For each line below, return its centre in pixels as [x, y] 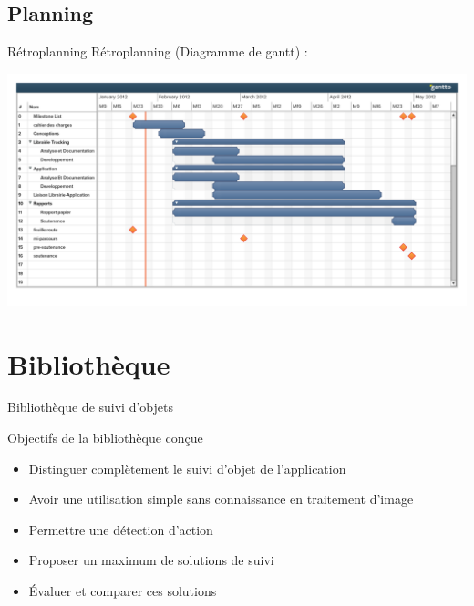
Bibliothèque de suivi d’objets [90, 407]
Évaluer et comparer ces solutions [123, 591]
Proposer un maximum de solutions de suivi [151, 560]
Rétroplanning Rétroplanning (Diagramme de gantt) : [158, 51]
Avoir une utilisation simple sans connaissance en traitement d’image [221, 499]
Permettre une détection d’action [121, 529]
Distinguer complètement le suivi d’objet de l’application [187, 468]
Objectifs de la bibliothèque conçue [105, 438]
